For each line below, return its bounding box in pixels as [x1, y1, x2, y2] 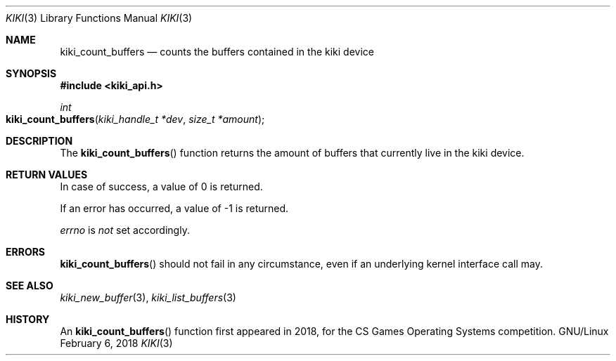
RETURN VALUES [6, 169, 88, 180]
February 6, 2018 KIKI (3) [60, 337, 173, 349]
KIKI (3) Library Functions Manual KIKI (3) [6, 12, 193, 24]
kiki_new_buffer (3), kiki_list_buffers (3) [60, 291, 236, 303]
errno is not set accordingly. [60, 224, 190, 236]
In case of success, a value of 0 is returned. [60, 180, 263, 192]
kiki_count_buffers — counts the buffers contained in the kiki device [60, 46, 374, 58]
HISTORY [6, 313, 50, 325]
